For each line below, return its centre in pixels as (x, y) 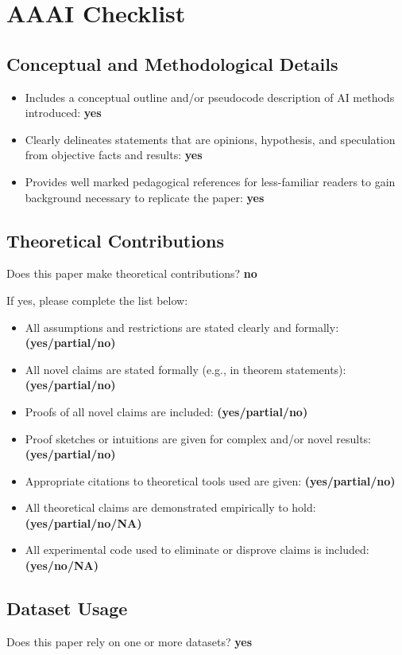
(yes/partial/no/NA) (83, 522)
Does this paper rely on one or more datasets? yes (129, 641)
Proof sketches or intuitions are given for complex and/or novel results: (198, 438)
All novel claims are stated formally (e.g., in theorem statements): (186, 369)
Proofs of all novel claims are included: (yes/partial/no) (166, 411)
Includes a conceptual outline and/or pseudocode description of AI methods (210, 97)
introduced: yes (63, 113)
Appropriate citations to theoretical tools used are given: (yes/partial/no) (210, 480)
